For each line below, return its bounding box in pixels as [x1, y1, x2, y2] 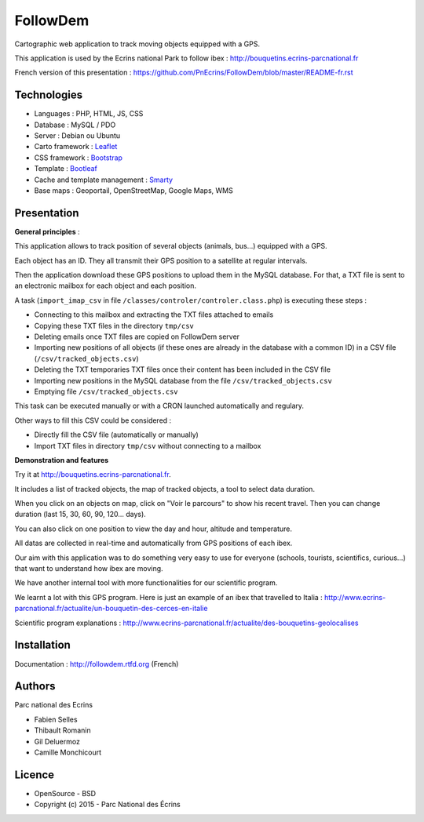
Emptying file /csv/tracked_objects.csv [34, 387, 178, 396]
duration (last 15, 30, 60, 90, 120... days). [14, 510, 147, 519]
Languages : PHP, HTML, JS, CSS [34, 109, 144, 118]
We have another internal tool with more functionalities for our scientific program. [14, 578, 278, 587]
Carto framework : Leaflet [34, 142, 118, 151]
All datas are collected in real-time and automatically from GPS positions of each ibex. [14, 538, 293, 548]
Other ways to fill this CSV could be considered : [14, 416, 172, 425]
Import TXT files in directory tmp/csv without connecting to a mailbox [34, 441, 261, 450]
